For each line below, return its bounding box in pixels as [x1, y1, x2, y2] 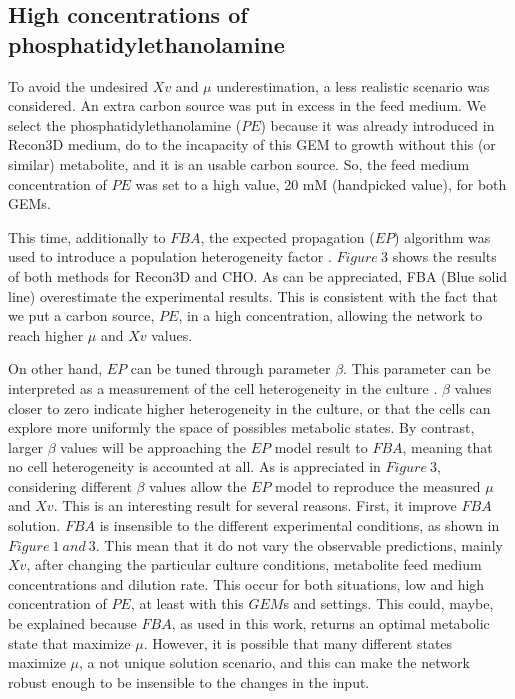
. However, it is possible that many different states [143, 632, 453, 653]
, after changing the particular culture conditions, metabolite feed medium [26, 554, 482, 575]
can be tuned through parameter [130, 358, 331, 379]
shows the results [392, 246, 497, 267]
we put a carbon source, [8, 305, 155, 326]
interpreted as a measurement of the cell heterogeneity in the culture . [8, 377, 438, 398]
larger [8, 436, 44, 457]
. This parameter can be [343, 358, 491, 379]
